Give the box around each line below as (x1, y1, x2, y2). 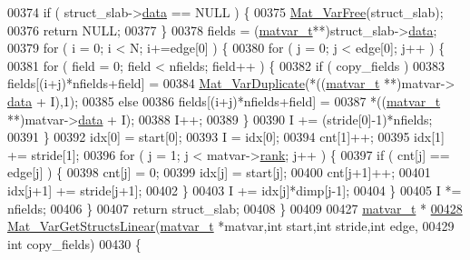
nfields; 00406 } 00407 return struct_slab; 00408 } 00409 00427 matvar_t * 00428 (7, 198, 463, 217)
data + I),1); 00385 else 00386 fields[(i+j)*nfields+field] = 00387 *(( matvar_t (7, 91, 441, 110)
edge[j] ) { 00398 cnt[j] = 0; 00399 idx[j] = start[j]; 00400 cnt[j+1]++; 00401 (7, 163, 431, 182)
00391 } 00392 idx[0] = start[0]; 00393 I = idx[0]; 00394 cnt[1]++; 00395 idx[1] (7, 127, 445, 146)
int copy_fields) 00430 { (7, 234, 142, 253)
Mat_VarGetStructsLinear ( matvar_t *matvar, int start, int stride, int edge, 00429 (7, 216, 455, 235)
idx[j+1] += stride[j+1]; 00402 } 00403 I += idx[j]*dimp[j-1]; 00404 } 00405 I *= (7, 180, 462, 199)
